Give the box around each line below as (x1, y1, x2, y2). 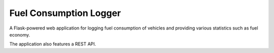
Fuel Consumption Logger (9, 7, 121, 18)
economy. (9, 31, 30, 37)
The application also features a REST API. (9, 41, 96, 47)
